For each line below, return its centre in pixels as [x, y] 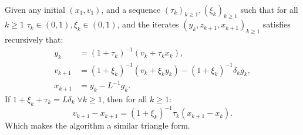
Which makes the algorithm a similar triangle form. [97, 125]
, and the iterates [148, 24]
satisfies [277, 24]
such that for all [269, 9]
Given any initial [35, 9]
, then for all [124, 98]
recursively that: [34, 39]
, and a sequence [131, 9]
